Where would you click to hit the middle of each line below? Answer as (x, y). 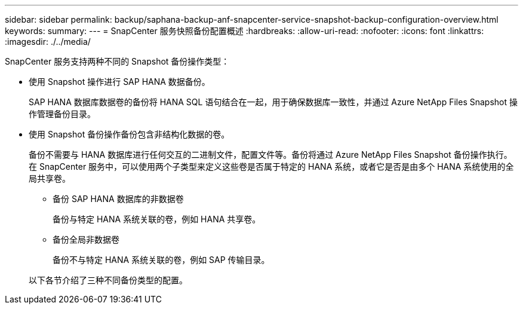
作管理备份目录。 (62, 114)
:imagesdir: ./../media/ (48, 42)
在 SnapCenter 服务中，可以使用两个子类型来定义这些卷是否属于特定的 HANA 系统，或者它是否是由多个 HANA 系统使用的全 (271, 166)
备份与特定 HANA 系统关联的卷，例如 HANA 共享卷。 (157, 219)
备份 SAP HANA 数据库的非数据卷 (118, 199)
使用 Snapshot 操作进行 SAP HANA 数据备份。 (119, 82)
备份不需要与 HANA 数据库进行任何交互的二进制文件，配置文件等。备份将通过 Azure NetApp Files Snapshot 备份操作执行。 (270, 154)
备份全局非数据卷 (86, 239)
